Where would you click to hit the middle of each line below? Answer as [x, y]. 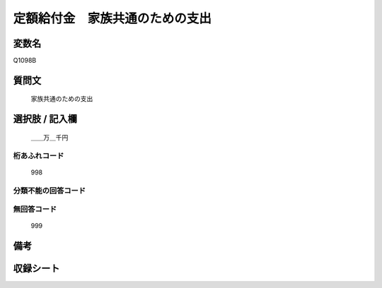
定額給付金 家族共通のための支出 [112, 18]
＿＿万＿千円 [50, 137]
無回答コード [35, 210]
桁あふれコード [39, 155]
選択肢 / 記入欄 [45, 119]
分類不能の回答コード [50, 191]
